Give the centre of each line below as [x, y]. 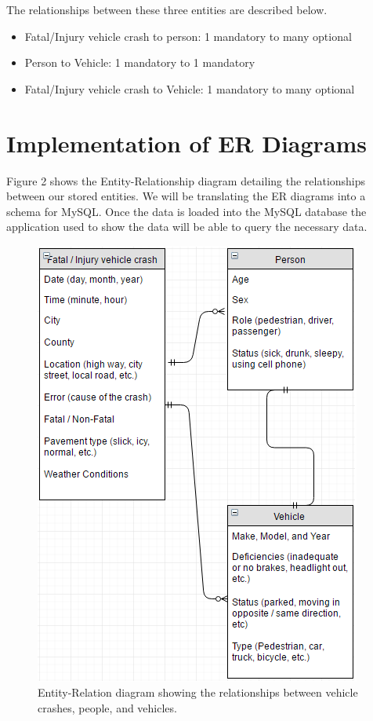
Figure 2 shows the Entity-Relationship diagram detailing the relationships [186, 180]
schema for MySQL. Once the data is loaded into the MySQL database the [186, 211]
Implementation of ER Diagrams [187, 143]
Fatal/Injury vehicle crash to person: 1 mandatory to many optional [188, 36]
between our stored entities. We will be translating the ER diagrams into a [186, 196]
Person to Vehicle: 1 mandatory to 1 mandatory [140, 62]
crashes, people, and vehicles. [107, 708]
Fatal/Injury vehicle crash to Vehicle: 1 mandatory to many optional [190, 88]
